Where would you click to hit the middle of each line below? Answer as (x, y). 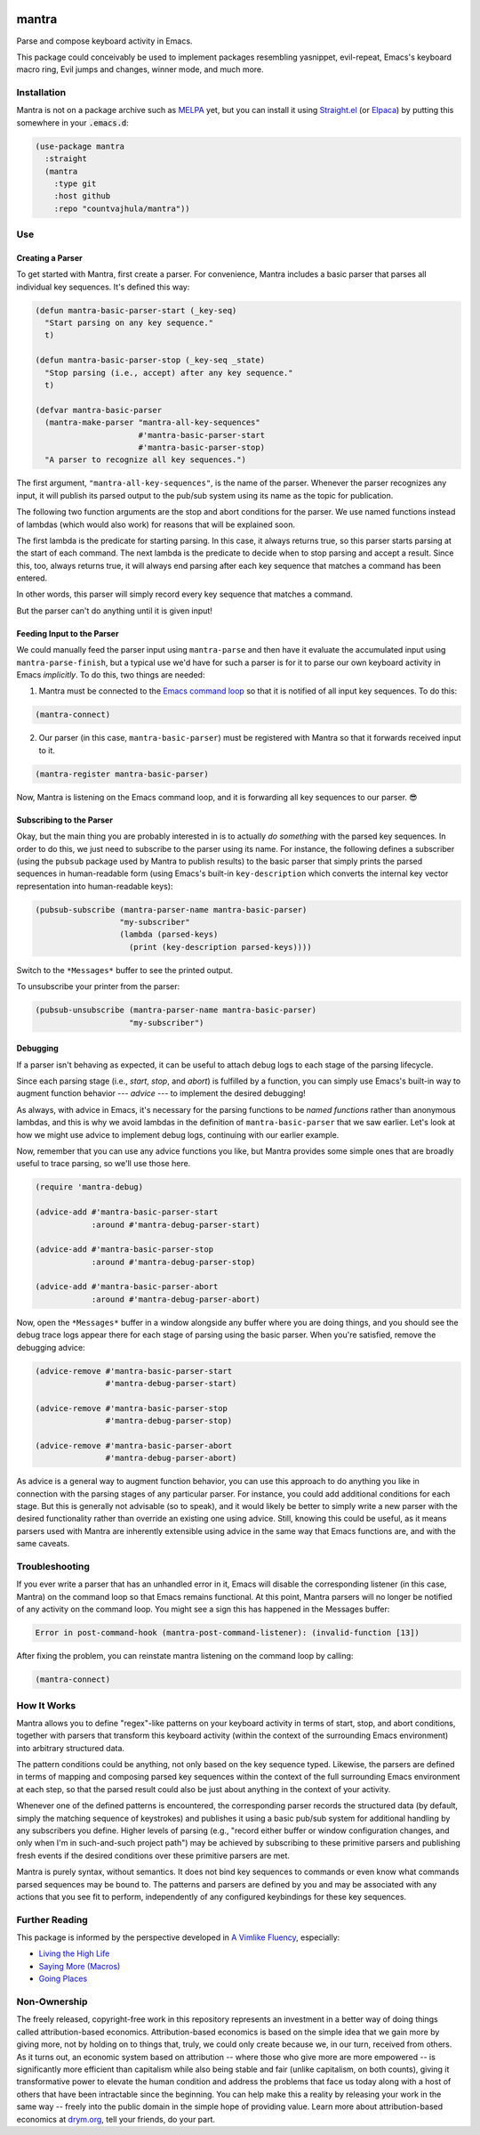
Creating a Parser (50, 257)
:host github (82, 196)
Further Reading (52, 1920)
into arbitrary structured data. (70, 1748)
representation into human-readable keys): (95, 886)
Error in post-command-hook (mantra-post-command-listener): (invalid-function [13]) (227, 1633)
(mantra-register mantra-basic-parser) (122, 774)
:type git (75, 183)
